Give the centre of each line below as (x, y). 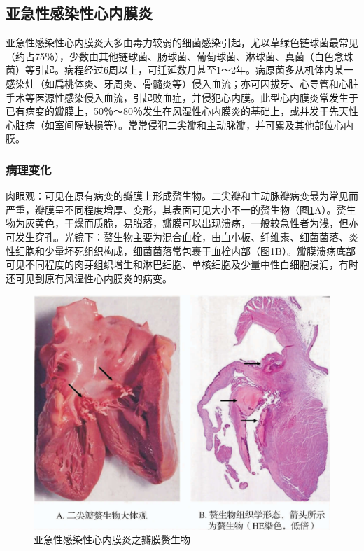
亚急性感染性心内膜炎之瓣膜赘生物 (112, 539)
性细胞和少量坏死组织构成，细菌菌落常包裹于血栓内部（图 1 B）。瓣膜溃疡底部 (181, 250)
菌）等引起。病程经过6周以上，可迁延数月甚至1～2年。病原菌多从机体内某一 (180, 70)
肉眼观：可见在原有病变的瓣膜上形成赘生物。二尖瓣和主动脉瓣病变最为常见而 (182, 196)
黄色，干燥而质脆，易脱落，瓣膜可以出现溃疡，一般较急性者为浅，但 (191, 223)
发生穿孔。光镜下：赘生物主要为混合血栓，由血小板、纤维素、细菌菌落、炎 (187, 236)
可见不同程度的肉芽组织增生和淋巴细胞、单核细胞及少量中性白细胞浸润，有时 (182, 264)
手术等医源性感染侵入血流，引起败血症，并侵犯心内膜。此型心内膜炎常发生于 (182, 97)
